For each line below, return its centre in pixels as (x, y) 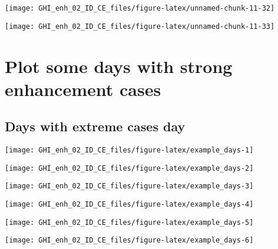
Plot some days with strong (119, 66)
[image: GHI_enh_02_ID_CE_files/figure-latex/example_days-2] (129, 168)
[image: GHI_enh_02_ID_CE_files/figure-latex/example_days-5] (129, 222)
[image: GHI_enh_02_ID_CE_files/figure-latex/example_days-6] (129, 240)
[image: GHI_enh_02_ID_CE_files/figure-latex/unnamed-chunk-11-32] (140, 8)
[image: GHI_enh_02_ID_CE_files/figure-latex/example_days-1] (129, 150)
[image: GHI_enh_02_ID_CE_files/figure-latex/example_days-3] (129, 186)
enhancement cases (83, 89)
